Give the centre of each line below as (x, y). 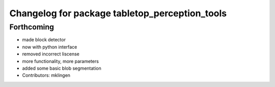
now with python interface (50, 47)
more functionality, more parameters (61, 61)
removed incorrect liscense (51, 54)
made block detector (44, 40)
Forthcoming (32, 27)
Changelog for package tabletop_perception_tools (118, 13)
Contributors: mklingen (46, 75)
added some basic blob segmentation (62, 68)
